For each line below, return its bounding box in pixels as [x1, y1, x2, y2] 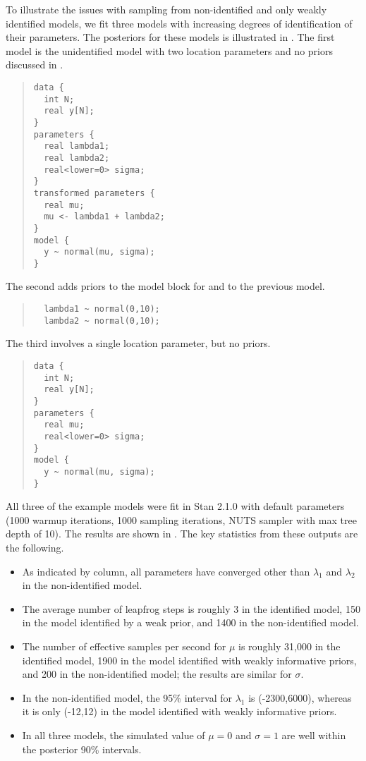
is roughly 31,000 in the [238, 638, 341, 653]
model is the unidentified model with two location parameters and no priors [6, 43, 333, 58]
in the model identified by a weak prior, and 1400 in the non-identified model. [22, 615, 359, 630]
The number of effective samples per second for [22, 638, 226, 653]
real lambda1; [44, 141, 110, 152]
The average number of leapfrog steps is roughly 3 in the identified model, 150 [22, 601, 360, 616]
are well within [281, 727, 346, 742]
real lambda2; [44, 152, 110, 163]
